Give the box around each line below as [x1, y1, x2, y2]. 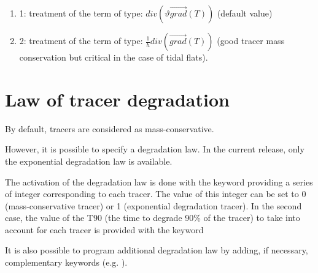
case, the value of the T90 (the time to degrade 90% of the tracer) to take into [5, 211, 300, 224]
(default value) [217, 7, 273, 19]
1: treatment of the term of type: [19, 7, 143, 19]
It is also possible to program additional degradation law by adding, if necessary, [5, 244, 308, 256]
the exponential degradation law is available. [5, 154, 173, 167]
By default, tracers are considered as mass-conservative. [5, 122, 214, 135]
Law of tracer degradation [5, 86, 230, 111]
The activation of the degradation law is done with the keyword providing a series [5, 175, 313, 188]
